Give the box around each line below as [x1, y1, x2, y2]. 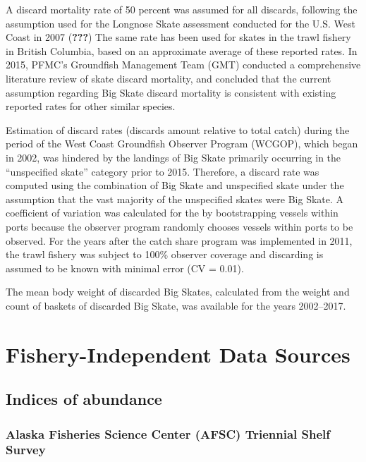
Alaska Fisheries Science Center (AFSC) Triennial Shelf [6, 425, 331, 442]
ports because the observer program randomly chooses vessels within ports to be [6, 219, 353, 233]
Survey [6, 441, 46, 458]
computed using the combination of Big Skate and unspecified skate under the [6, 178, 344, 193]
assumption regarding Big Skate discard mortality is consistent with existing [6, 85, 336, 99]
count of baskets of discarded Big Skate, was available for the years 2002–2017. [6, 298, 346, 312]
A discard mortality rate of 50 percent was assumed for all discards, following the [6, 2, 358, 16]
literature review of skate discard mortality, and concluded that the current [6, 71, 331, 85]
